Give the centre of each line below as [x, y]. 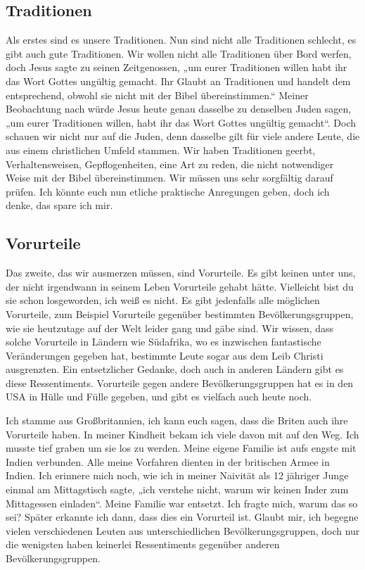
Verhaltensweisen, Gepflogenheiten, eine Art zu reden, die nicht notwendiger [170, 164]
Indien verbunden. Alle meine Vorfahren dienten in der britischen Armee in [168, 461]
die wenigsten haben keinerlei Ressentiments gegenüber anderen [143, 544]
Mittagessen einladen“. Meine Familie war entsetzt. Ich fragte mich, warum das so [182, 503]
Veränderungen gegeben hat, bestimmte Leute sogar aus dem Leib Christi [165, 355]
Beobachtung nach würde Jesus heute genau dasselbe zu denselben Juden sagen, [179, 109]
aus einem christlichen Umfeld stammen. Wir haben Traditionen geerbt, [161, 150]
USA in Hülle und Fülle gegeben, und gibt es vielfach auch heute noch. [159, 397]
